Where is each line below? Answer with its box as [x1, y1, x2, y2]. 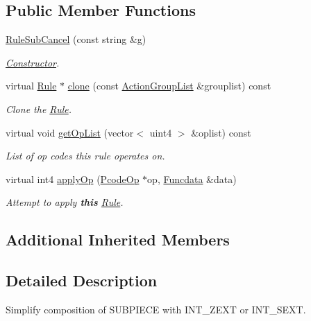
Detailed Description [6, 270, 158, 291]
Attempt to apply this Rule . [6, 195, 124, 209]
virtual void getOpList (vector [6, 125, 134, 139]
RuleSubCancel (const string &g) [6, 32, 146, 46]
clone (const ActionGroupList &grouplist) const [67, 78, 271, 93]
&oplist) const [191, 125, 251, 139]
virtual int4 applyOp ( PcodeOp [6, 171, 140, 186]
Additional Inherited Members [6, 229, 230, 250]
